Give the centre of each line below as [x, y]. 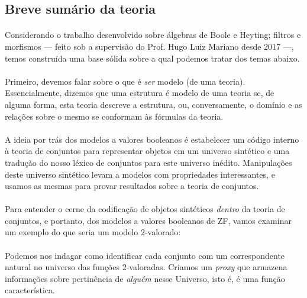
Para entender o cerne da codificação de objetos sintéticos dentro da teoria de [145, 209]
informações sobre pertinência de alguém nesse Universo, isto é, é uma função [145, 278]
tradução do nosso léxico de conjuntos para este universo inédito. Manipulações [148, 162]
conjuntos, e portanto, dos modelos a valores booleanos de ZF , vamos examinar [148, 220]
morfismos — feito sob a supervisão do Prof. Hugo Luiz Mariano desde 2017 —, [149, 46]
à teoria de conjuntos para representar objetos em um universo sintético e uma [147, 151]
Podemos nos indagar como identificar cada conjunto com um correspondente [145, 255]
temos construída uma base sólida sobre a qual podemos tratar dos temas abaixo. [152, 58]
